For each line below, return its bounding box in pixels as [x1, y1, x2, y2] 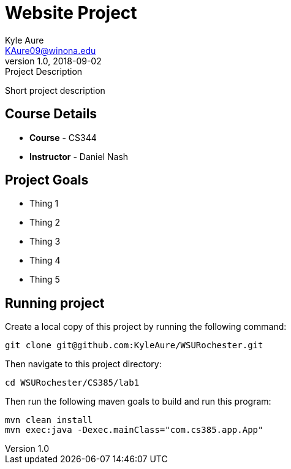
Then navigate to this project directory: [5, 359, 162, 370]
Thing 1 [29, 198, 59, 209]
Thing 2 [29, 217, 61, 228]
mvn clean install [5, 415, 93, 425]
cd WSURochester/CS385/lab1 [5, 378, 140, 388]
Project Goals [5, 172, 89, 188]
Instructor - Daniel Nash [29, 151, 129, 162]
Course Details [5, 106, 97, 122]
